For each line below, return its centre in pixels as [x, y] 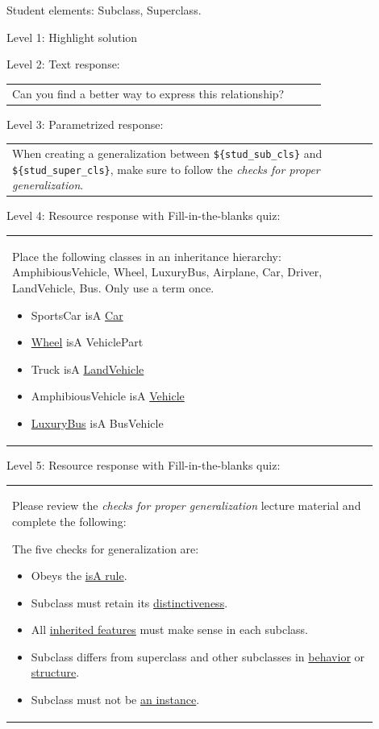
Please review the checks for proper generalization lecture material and [187, 505]
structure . [55, 672]
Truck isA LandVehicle [87, 369]
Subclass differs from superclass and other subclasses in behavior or [198, 656]
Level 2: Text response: [63, 64]
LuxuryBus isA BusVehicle [97, 422]
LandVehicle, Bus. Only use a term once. [113, 287]
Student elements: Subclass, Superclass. [104, 10]
